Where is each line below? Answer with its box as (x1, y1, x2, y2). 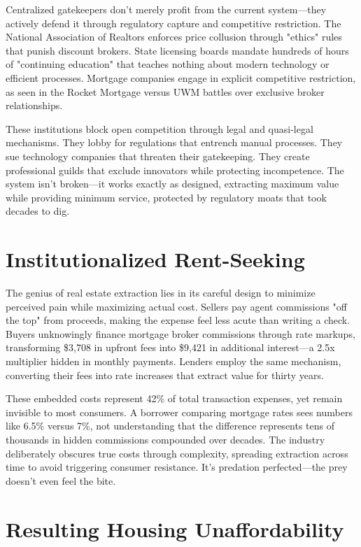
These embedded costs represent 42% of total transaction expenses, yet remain (6, 391, 343, 406)
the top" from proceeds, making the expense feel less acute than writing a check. (6, 313, 351, 327)
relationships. (6, 98, 63, 113)
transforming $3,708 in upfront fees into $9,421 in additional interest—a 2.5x (6, 340, 335, 355)
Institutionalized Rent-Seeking (6, 245, 305, 273)
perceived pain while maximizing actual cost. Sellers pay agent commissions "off (6, 299, 347, 313)
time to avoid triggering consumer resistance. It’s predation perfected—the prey (6, 460, 348, 474)
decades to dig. (6, 204, 70, 218)
